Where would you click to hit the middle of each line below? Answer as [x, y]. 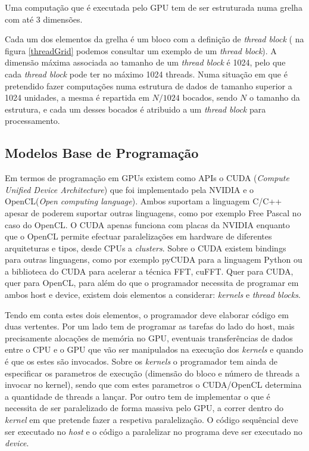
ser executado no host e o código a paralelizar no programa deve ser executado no [154, 431]
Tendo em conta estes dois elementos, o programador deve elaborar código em [147, 314]
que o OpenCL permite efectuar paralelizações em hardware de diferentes [138, 236]
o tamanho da [274, 97]
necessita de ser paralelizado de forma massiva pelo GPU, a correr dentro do [144, 408]
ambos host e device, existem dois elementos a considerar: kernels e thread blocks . [153, 295]
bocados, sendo [210, 97]
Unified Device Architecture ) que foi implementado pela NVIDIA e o [129, 189]
